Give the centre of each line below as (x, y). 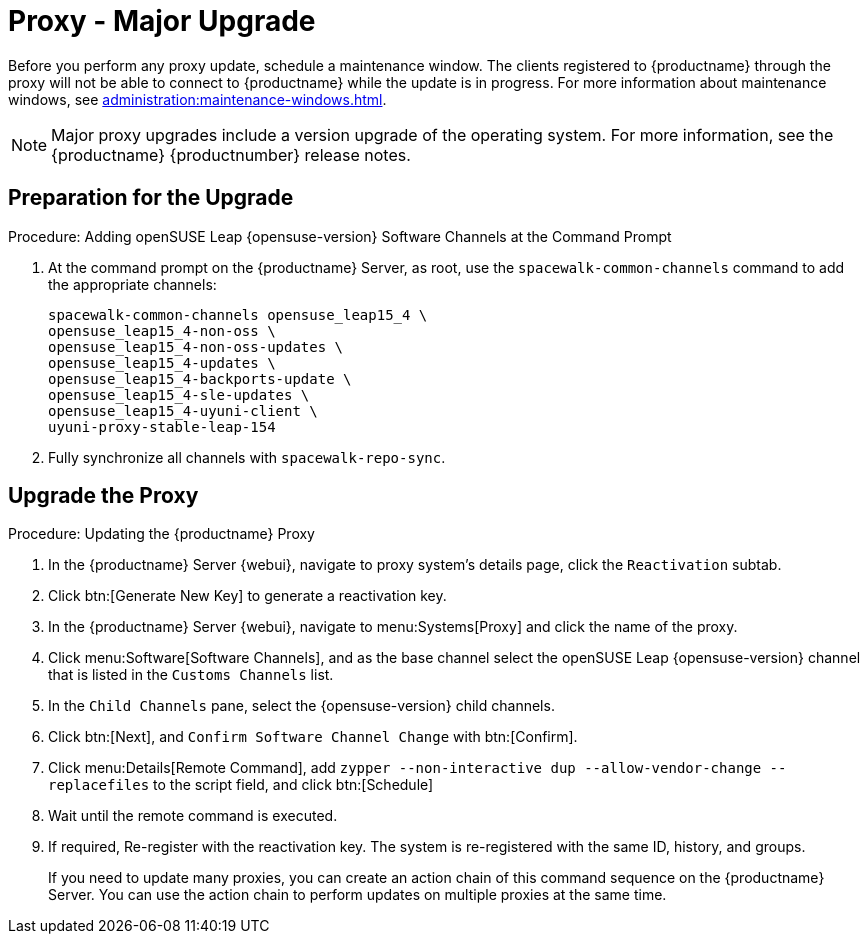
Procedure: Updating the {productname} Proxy (161, 534)
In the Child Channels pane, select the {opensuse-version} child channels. (301, 706)
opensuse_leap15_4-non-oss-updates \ (196, 346)
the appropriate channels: (132, 284)
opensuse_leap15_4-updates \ (162, 362)
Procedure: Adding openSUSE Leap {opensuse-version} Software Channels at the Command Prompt (340, 236)
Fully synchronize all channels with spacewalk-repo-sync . (247, 457)
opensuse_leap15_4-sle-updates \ (179, 394)
